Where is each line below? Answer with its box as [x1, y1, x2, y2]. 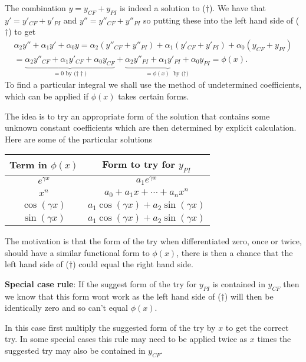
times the [257, 333, 291, 345]
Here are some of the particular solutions [5, 132, 153, 145]
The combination [5, 2, 66, 14]
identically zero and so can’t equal [5, 301, 128, 314]
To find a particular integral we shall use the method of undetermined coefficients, [5, 78, 302, 91]
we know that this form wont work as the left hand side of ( [5, 290, 221, 302]
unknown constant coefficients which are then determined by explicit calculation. [5, 121, 297, 134]
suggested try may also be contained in [5, 344, 146, 356]
